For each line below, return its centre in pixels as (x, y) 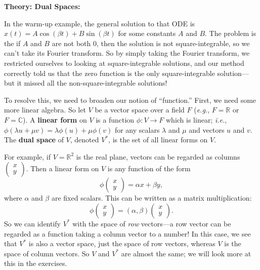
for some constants (147, 33)
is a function (115, 119)
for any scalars (137, 129)
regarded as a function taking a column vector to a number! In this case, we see (127, 233)
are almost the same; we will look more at (186, 253)
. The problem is (231, 33)
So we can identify (32, 223)
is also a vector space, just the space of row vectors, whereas (122, 243)
